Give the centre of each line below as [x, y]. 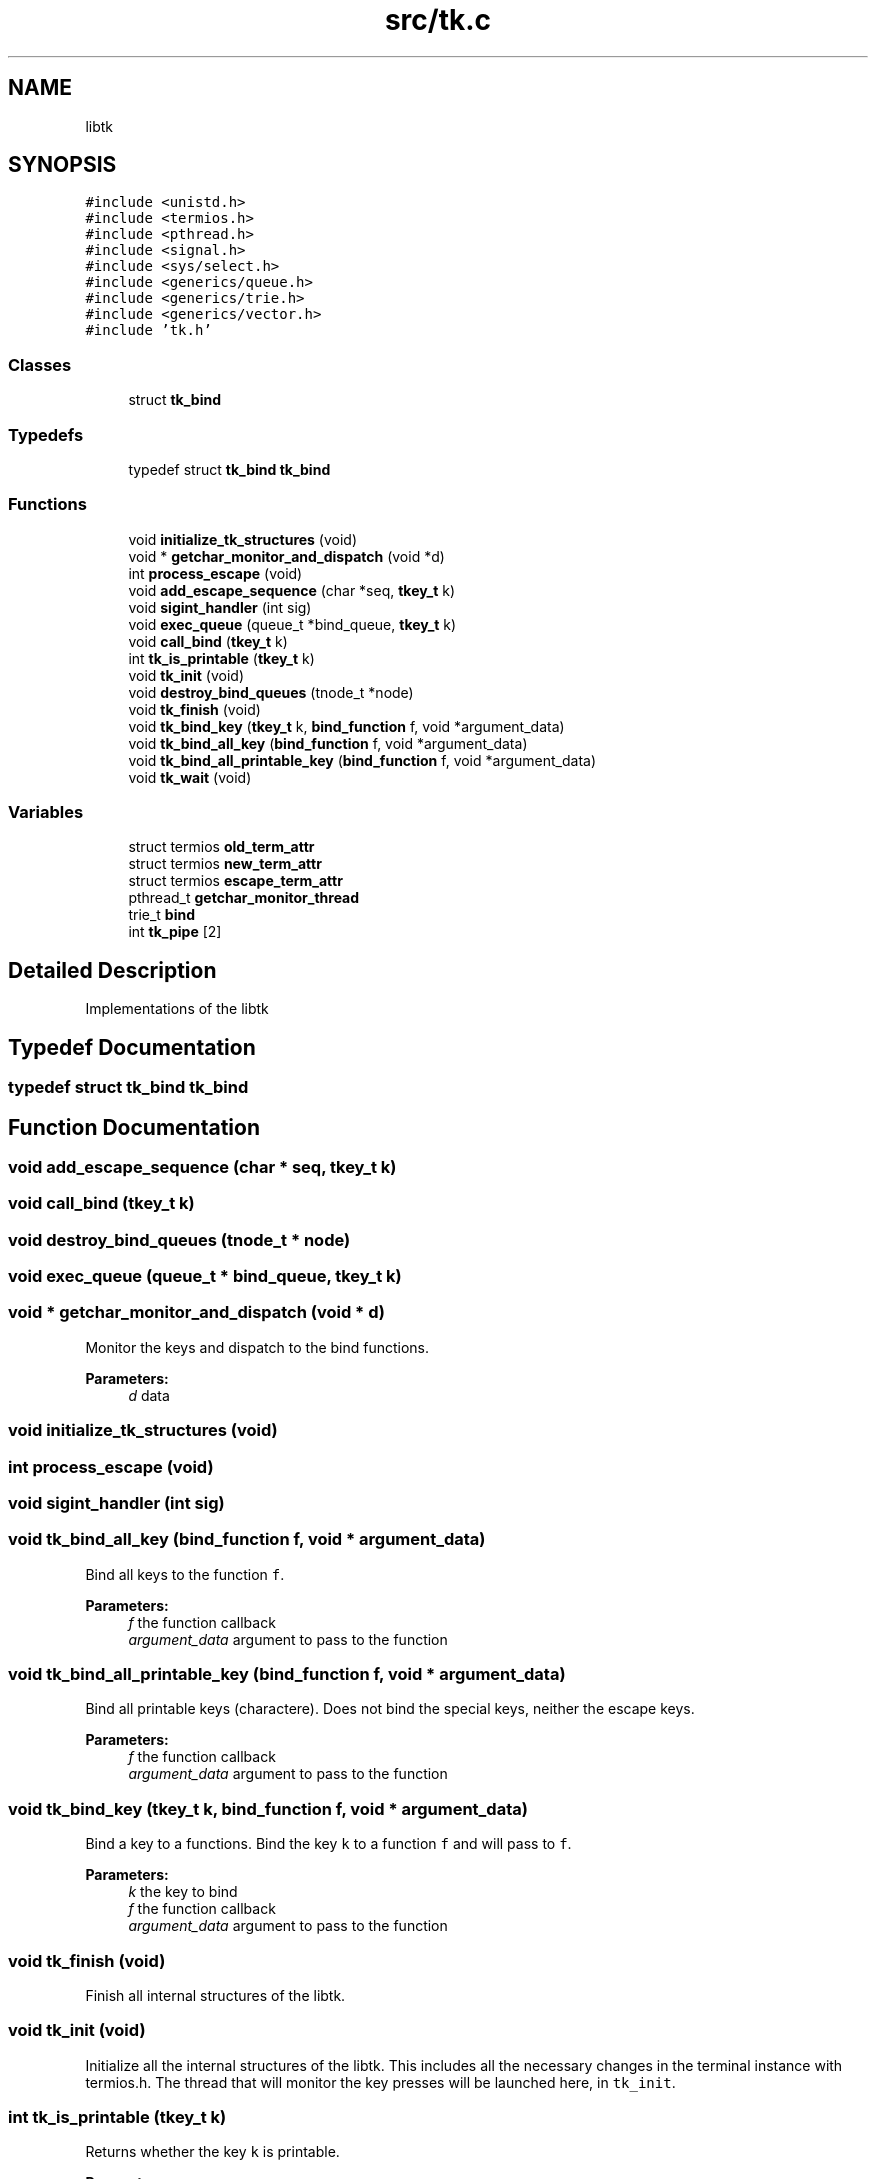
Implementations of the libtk [177, 1009]
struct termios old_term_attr [221, 847]
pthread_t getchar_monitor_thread [244, 898]
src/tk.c [438, 20]
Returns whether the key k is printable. [212, 2152]
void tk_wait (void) [190, 777]
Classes [40, 364]
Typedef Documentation [132, 1047]
